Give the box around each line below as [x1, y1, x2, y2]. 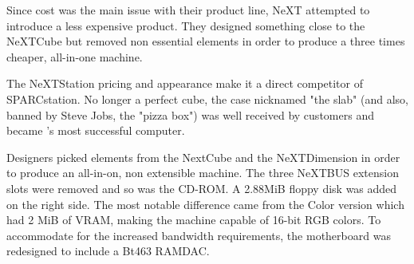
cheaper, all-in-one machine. [6, 48, 143, 65]
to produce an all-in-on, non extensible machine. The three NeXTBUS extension [6, 164, 399, 181]
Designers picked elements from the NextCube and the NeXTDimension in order [6, 148, 400, 165]
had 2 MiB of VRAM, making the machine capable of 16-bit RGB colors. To [6, 211, 381, 228]
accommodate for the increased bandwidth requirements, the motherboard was [6, 227, 391, 243]
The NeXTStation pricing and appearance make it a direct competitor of [6, 75, 363, 92]
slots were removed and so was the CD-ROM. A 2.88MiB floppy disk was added [6, 179, 397, 196]
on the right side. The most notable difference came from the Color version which [6, 195, 404, 212]
